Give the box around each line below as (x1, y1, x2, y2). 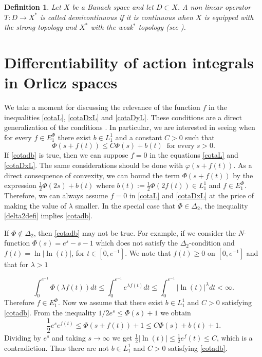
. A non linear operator (177, 2, 251, 12)
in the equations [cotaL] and (149, 149, 238, 160)
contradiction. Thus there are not (4, 342, 109, 353)
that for (4, 259, 29, 270)
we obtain (160, 307, 191, 318)
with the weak (90, 22, 133, 32)
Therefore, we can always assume (4, 190, 108, 201)
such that (185, 131, 215, 142)
